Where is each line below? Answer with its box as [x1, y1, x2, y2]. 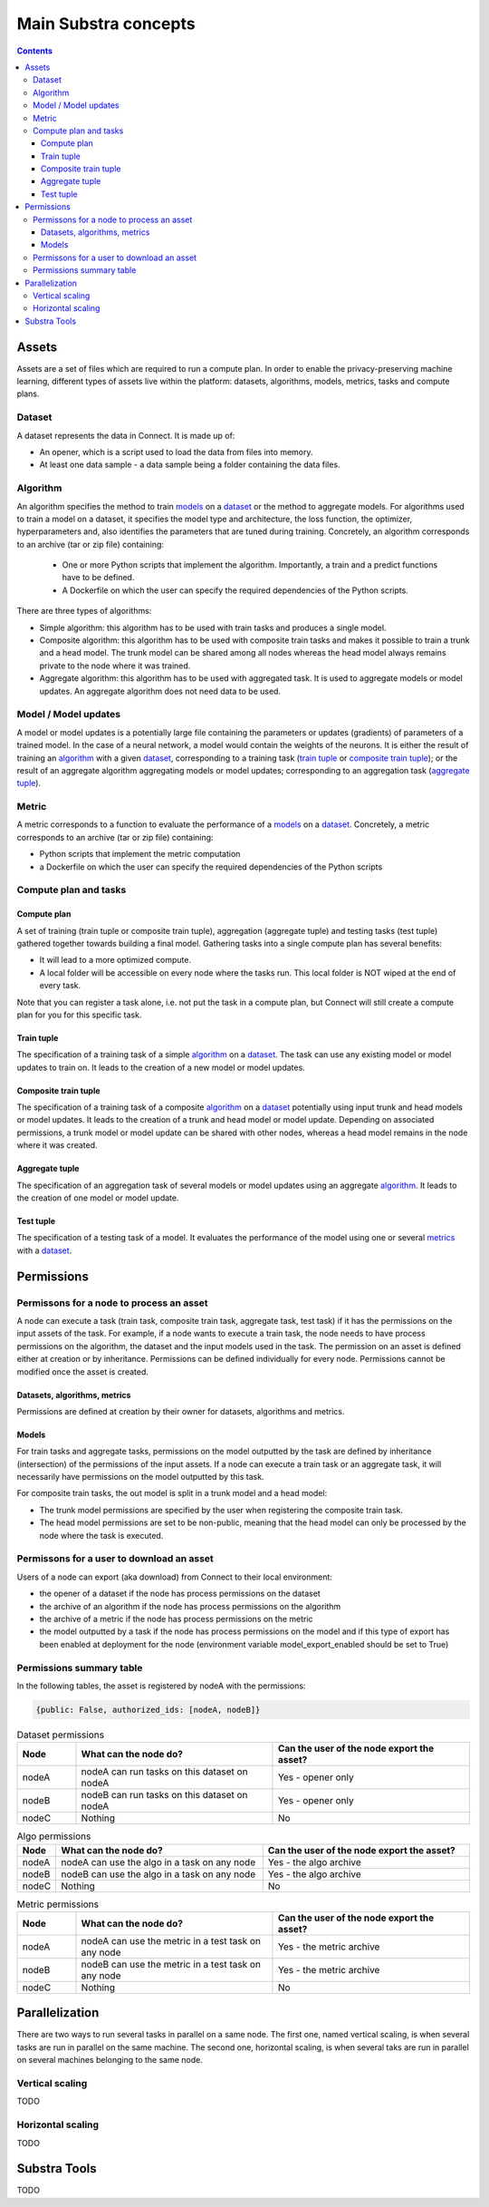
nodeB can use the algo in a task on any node [61, 1868, 256, 1881]
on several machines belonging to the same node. [16, 2055, 203, 2066]
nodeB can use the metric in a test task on [81, 1958, 262, 1970]
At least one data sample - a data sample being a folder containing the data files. [39, 459, 340, 471]
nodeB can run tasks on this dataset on [81, 1789, 248, 1802]
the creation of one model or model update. [16, 1192, 179, 1203]
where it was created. [16, 1140, 98, 1151]
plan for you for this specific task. [16, 1009, 142, 1020]
